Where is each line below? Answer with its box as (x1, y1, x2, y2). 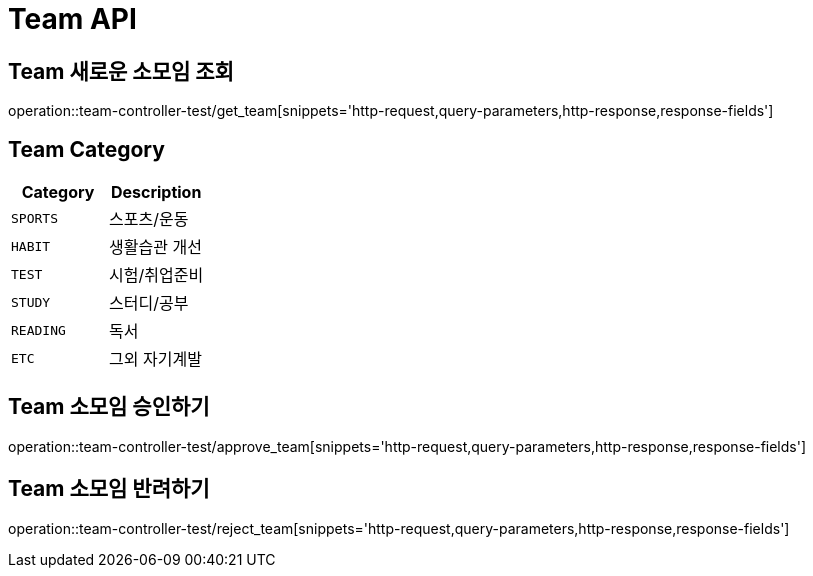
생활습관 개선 (109, 237, 202, 258)
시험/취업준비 (109, 265, 204, 286)
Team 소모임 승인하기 (8, 394, 210, 420)
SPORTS (11, 210, 58, 226)
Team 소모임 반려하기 (8, 476, 210, 502)
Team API (8, 2, 137, 36)
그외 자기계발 (109, 349, 202, 370)
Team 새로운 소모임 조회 (8, 58, 234, 84)
